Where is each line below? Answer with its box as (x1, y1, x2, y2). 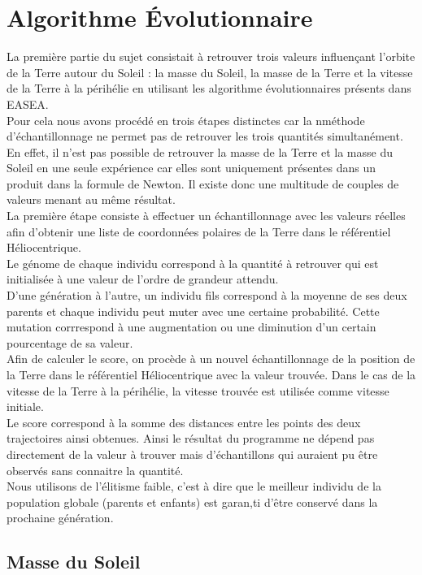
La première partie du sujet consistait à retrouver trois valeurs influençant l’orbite (7, 48, 415, 65)
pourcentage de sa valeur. (7, 334, 133, 351)
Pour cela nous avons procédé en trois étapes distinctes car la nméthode (7, 111, 365, 128)
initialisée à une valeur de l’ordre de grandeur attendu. (7, 270, 279, 287)
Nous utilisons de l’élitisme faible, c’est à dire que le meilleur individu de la (7, 478, 381, 495)
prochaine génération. (7, 509, 114, 526)
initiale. (7, 398, 44, 415)
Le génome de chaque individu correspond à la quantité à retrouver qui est (7, 254, 379, 271)
